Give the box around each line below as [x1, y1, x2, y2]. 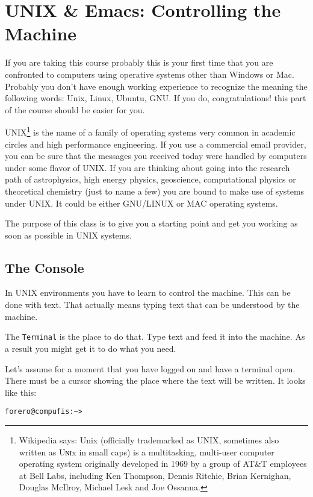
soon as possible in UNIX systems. [5, 228, 132, 241]
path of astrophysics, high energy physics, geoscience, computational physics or [5, 173, 296, 186]
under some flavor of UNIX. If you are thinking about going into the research [5, 161, 290, 173]
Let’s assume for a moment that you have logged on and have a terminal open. [5, 362, 296, 375]
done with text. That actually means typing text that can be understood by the [5, 298, 300, 311]
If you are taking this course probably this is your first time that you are [5, 56, 273, 69]
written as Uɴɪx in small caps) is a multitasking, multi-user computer [19, 445, 274, 458]
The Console [5, 258, 84, 277]
